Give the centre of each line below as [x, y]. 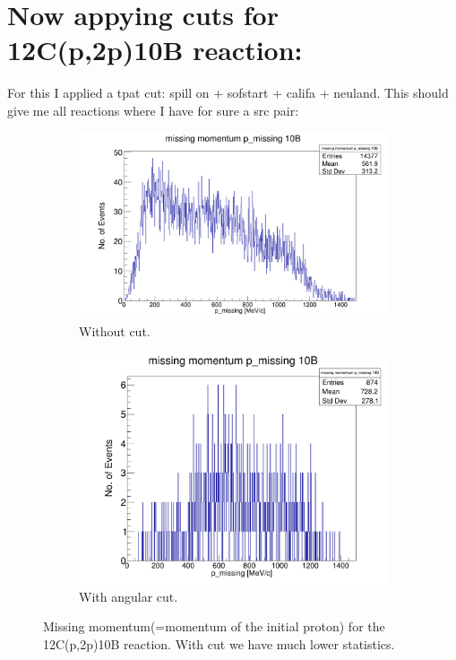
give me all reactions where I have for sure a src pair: [153, 110]
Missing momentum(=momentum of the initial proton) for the [214, 626]
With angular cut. [129, 596]
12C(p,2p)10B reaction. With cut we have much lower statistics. [219, 643]
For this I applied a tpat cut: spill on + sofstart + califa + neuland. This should [228, 93]
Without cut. [115, 331]
